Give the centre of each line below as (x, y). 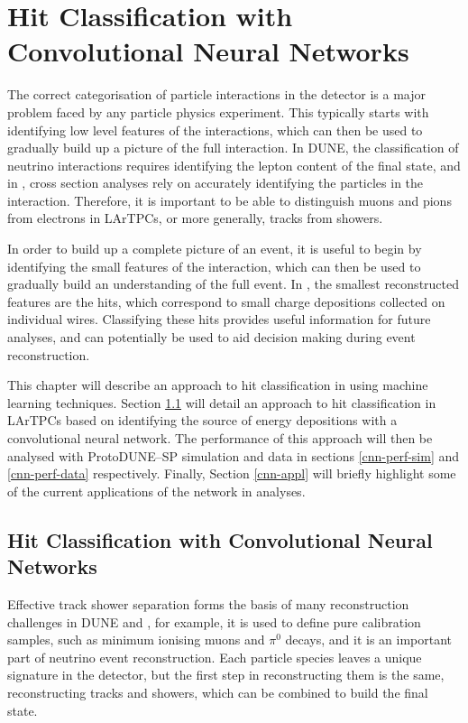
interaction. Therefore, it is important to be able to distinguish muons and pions (229, 200)
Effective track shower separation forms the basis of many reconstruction (208, 603)
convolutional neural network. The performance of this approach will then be (220, 438)
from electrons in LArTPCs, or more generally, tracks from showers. (195, 218)
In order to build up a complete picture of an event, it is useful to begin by (215, 249)
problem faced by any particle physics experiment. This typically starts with (218, 111)
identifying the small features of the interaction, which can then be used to (214, 266)
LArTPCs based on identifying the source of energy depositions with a (202, 420)
